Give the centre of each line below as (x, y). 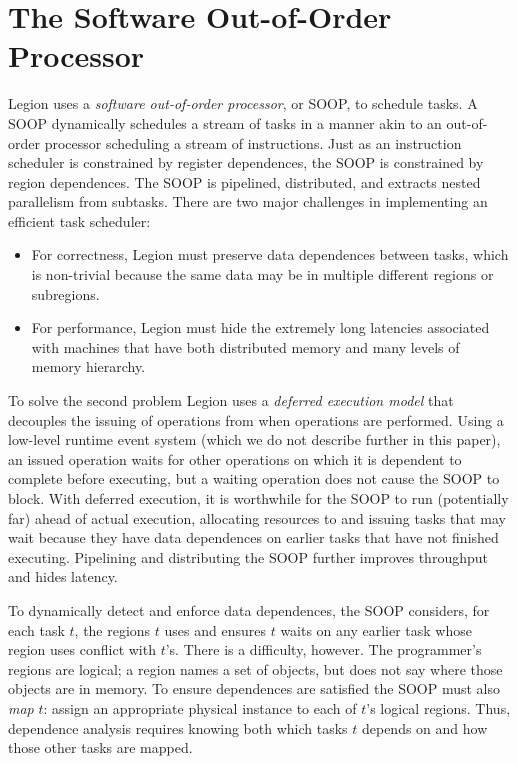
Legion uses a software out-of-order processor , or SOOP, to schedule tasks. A (243, 103)
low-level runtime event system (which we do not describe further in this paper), (254, 439)
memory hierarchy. (88, 366)
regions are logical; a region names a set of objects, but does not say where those (255, 668)
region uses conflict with (82, 649)
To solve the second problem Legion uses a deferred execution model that (231, 400)
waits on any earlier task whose (376, 629)
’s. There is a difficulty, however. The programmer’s (323, 649)
